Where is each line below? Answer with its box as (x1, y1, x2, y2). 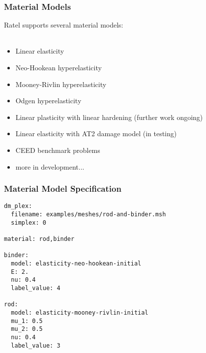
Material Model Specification (4, 182, 121, 195)
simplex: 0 (11, 219, 46, 226)
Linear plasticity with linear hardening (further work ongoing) (15, 112, 203, 122)
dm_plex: (4, 203, 32, 210)
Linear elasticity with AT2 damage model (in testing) (15, 128, 177, 139)
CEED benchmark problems (15, 145, 100, 155)
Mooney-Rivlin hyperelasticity (15, 79, 107, 89)
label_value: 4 (11, 284, 60, 292)
